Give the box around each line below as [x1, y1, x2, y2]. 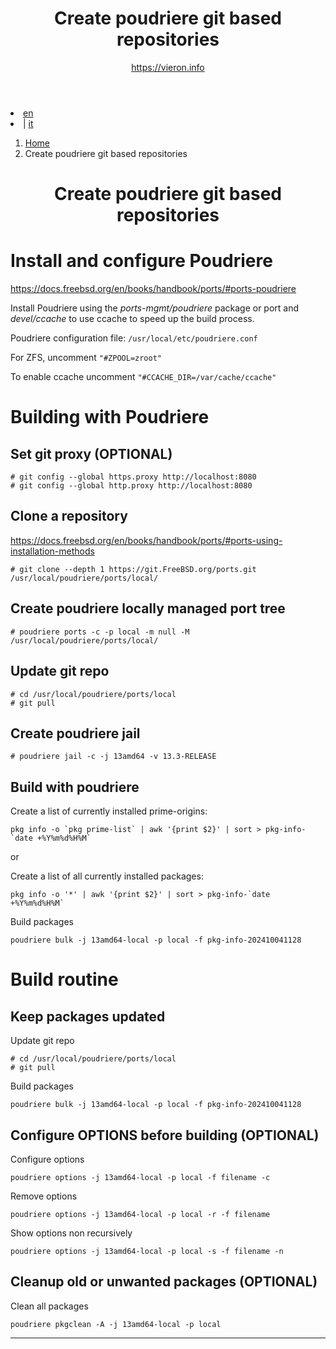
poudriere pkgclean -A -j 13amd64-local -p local [10, 1319, 222, 1329]
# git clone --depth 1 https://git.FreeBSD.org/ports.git [10, 564, 257, 574]
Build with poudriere [10, 778, 140, 796]
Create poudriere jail [10, 725, 141, 742]
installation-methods [10, 545, 95, 557]
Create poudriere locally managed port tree [10, 600, 286, 617]
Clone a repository [10, 508, 128, 525]
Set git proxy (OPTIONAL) [10, 445, 173, 462]
